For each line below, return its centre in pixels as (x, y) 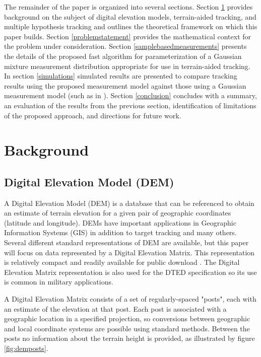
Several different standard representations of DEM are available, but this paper (126, 242)
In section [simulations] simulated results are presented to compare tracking (121, 76)
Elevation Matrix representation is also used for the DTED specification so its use (130, 272)
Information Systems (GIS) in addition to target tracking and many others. (120, 232)
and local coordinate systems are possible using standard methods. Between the (127, 328)
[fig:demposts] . (26, 348)
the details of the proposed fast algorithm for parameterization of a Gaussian (123, 56)
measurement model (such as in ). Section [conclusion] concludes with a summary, (130, 95)
